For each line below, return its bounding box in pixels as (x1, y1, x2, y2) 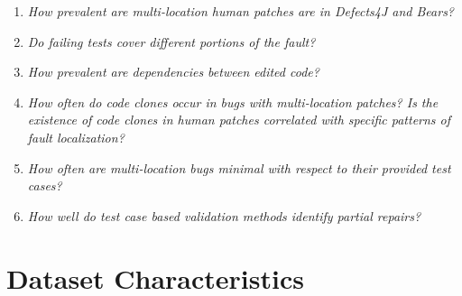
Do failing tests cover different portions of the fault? (27, 32, 316, 51)
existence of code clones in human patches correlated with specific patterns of (27, 110, 451, 129)
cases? (27, 176, 62, 195)
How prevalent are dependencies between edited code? (27, 62, 319, 81)
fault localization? (27, 127, 125, 146)
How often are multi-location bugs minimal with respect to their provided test (27, 158, 451, 177)
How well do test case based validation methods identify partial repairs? (27, 206, 421, 225)
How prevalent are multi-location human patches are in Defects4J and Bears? (27, 2, 455, 20)
